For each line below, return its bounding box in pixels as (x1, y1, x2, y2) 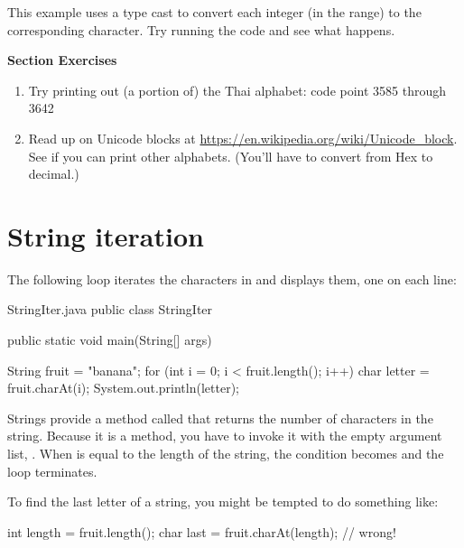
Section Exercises (7, 51, 117, 70)
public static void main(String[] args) (7, 330, 212, 349)
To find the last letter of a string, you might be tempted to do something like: (7, 492, 439, 511)
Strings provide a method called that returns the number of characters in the (7, 408, 433, 427)
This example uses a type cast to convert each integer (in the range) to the (7, 3, 422, 21)
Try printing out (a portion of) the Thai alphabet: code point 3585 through (28, 80, 447, 99)
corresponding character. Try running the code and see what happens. (7, 20, 395, 39)
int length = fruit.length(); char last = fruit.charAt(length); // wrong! (7, 522, 396, 541)
